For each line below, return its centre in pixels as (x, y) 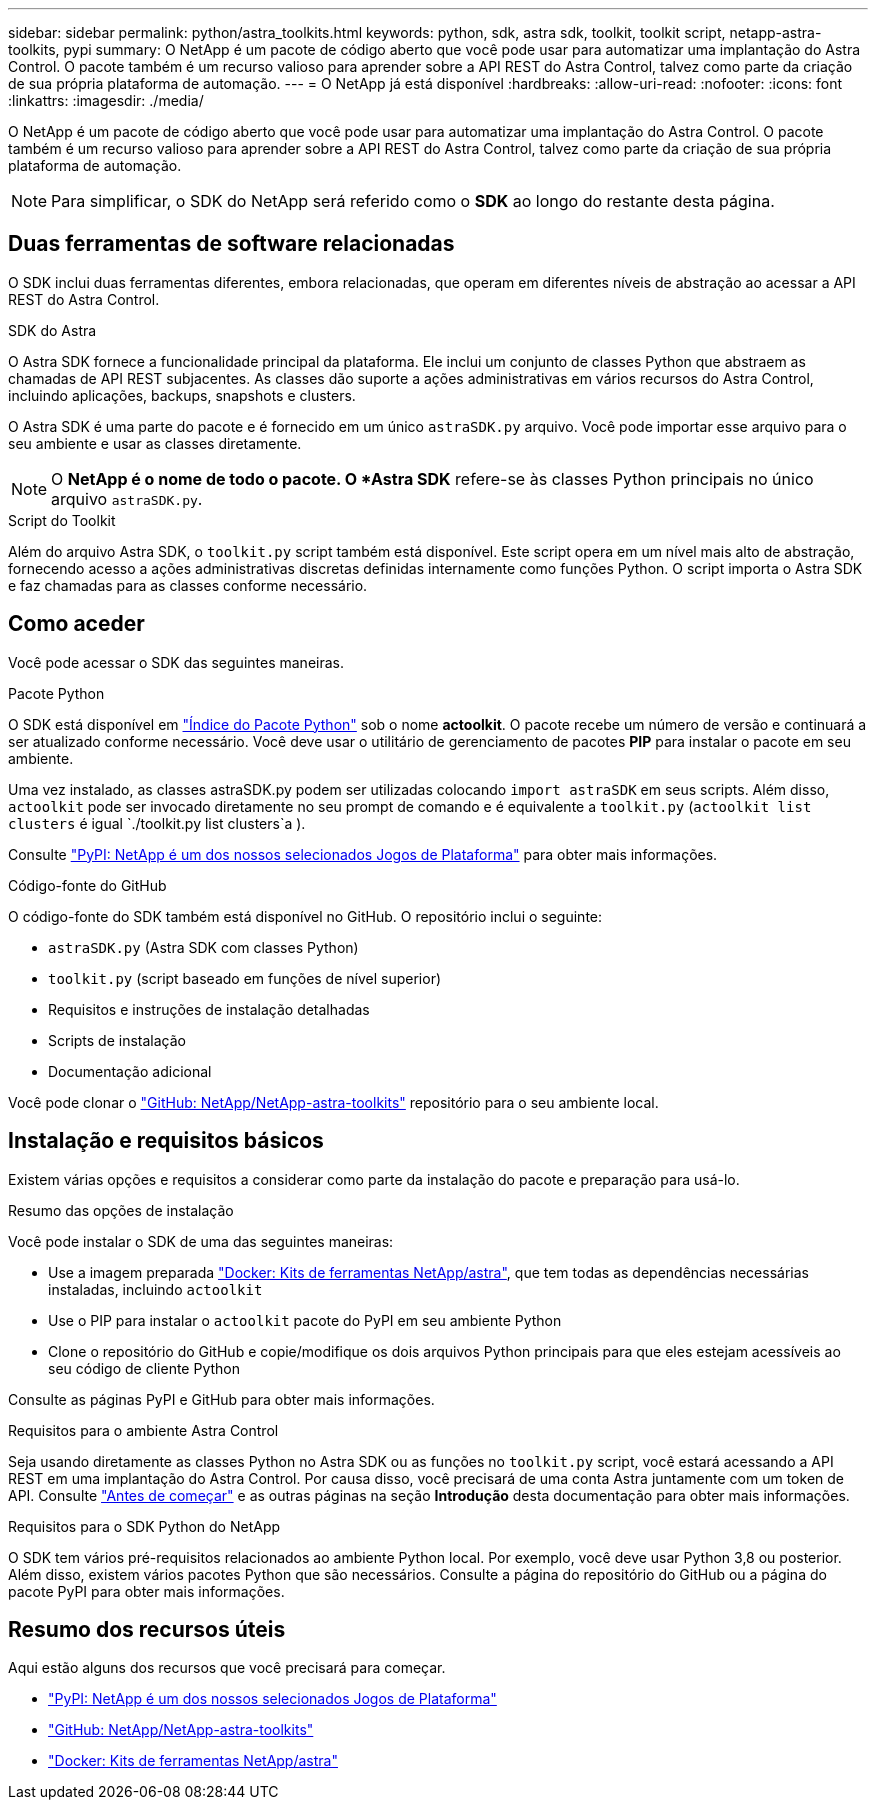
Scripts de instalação (117, 1040)
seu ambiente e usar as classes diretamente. (155, 443)
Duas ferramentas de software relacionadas (231, 244)
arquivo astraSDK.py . (127, 498)
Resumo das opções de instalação (121, 1210)
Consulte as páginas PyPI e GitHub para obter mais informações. (221, 1399)
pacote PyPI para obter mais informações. (146, 1591)
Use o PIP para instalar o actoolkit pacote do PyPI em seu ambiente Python (305, 1320)
